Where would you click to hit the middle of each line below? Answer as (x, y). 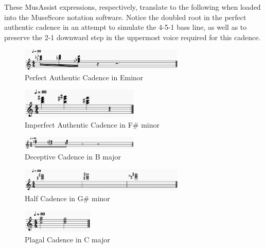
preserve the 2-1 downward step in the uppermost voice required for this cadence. (132, 37)
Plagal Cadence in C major (67, 239)
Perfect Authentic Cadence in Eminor (84, 77)
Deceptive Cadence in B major (73, 156)
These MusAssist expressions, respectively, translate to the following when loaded (132, 7)
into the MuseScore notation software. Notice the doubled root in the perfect (125, 17)
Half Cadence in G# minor (67, 198)
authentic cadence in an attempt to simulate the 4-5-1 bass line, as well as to (126, 27)
